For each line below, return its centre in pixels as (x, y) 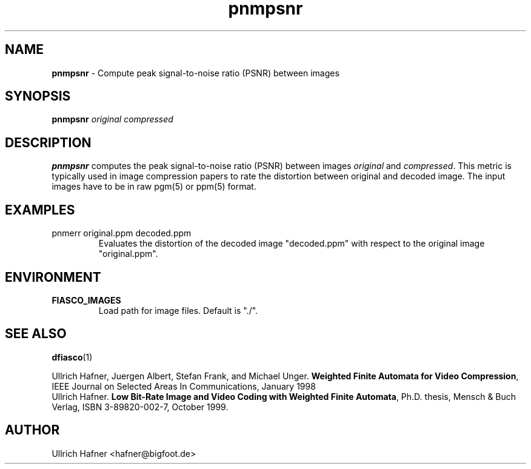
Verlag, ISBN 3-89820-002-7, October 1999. (140, 407)
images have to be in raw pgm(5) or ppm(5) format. (154, 187)
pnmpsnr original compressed (112, 119)
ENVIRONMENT (53, 277)
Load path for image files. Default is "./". (178, 310)
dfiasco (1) (72, 357)
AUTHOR (32, 430)
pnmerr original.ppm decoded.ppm (122, 233)
